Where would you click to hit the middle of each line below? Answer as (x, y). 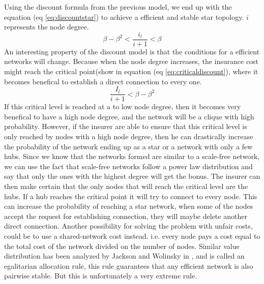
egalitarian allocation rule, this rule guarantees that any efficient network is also (129, 265)
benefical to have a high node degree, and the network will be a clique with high (129, 116)
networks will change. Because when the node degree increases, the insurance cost (131, 61)
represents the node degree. (47, 27)
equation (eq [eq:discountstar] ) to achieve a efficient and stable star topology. (124, 17)
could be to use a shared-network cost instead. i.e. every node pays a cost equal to (132, 236)
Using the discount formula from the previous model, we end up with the (118, 7)
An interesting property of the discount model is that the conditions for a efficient (132, 51)
